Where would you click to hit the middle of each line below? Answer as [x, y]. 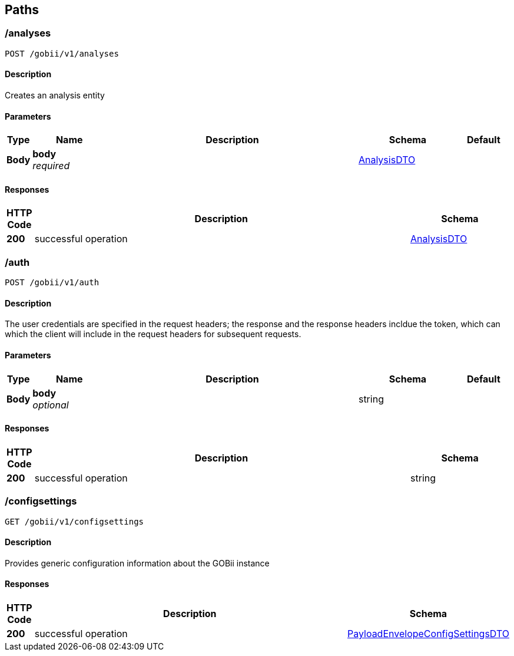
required [51, 166]
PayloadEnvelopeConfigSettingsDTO [428, 634]
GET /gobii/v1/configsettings [74, 521]
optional [51, 405]
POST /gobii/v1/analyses [62, 53]
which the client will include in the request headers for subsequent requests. [153, 334]
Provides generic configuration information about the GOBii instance [137, 563]
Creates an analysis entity [55, 95]
